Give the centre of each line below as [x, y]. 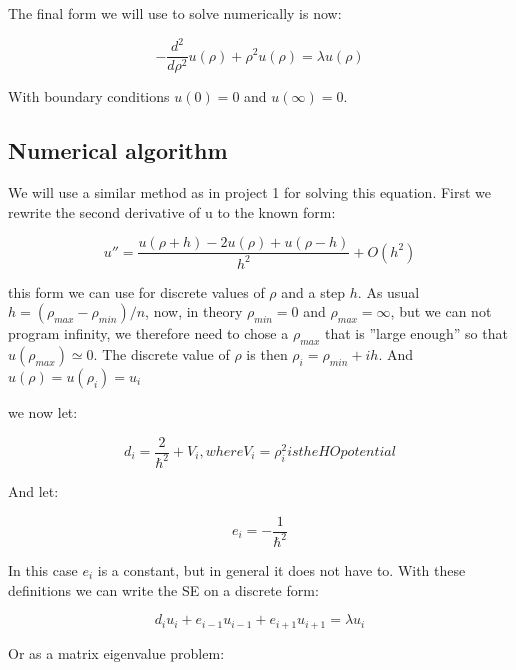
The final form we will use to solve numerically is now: [175, 13]
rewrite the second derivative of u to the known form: [172, 211]
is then [267, 353]
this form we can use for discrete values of [136, 291]
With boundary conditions [89, 96]
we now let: [43, 411]
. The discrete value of [161, 353]
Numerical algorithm [118, 150]
